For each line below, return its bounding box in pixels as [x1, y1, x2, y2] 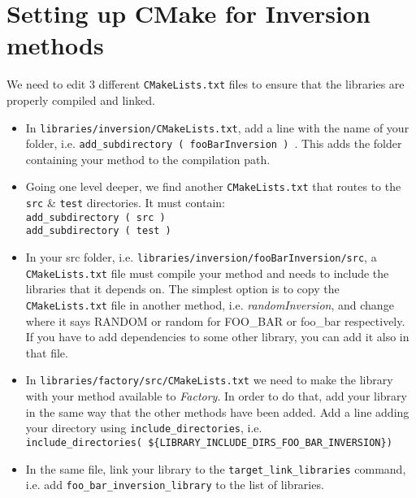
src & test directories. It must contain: [25, 194, 225, 211]
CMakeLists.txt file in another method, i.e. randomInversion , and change [25, 297, 394, 313]
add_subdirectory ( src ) [25, 211, 166, 223]
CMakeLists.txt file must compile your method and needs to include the [25, 264, 389, 281]
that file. [25, 344, 68, 361]
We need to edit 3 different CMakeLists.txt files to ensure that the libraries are [6, 76, 405, 93]
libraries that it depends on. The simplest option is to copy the [25, 280, 340, 297]
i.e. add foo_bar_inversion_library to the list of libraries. [25, 476, 324, 493]
